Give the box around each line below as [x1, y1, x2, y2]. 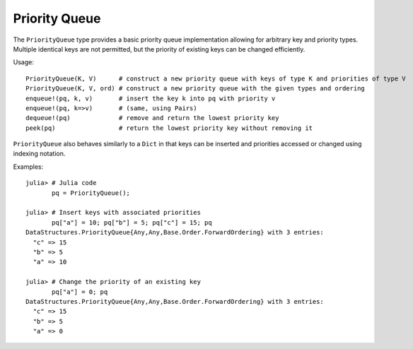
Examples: [13, 162, 44, 171]
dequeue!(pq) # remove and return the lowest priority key [25, 114, 279, 122]
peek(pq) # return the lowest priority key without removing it [25, 124, 313, 132]
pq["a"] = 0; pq [52, 288, 108, 296]
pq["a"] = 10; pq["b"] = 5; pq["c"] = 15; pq [52, 218, 212, 226]
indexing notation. [13, 149, 66, 158]
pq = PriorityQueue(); [52, 189, 131, 197]
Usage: [13, 58, 35, 66]
